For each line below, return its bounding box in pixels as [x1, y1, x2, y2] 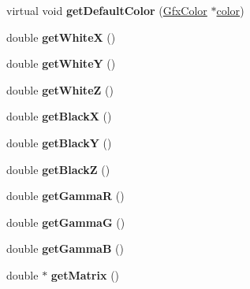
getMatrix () [50, 266, 120, 283]
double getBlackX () [6, 108, 112, 124]
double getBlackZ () [6, 161, 110, 177]
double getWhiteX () [6, 28, 116, 45]
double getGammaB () [6, 240, 124, 257]
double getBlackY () [6, 134, 112, 150]
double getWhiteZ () [6, 81, 114, 98]
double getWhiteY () [6, 55, 116, 72]
